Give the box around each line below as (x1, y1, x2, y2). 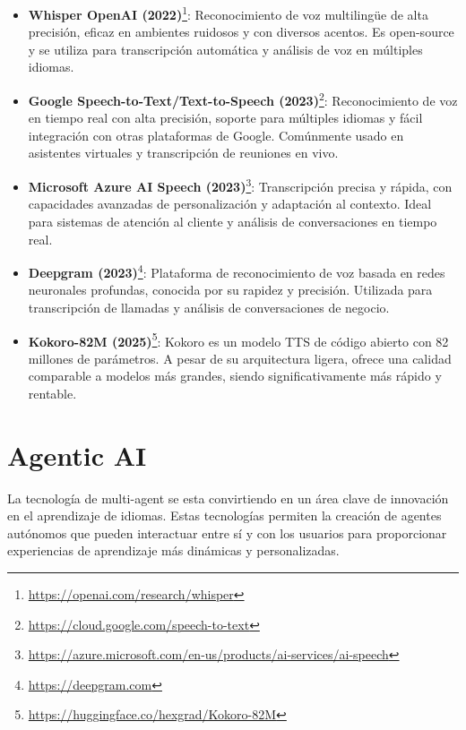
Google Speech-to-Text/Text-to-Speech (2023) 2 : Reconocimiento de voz (28, 89, 458, 109)
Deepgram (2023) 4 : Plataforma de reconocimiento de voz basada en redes (28, 261, 445, 281)
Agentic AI (7, 436, 147, 473)
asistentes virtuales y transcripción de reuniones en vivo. (28, 143, 339, 162)
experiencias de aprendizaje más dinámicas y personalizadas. (7, 541, 340, 560)
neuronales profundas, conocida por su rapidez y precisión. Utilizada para (28, 280, 433, 299)
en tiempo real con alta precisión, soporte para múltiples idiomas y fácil (28, 108, 423, 127)
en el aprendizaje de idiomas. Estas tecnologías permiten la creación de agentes (7, 506, 442, 525)
